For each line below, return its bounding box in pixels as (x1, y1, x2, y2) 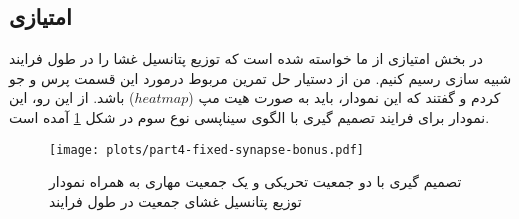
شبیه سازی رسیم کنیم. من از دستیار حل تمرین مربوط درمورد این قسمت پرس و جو (9, 67, 512, 88)
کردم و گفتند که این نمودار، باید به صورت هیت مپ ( (188, 87, 501, 108)
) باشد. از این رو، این (9, 87, 135, 108)
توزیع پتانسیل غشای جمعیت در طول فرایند (49, 190, 302, 211)
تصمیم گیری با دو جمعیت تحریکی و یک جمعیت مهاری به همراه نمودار (49, 171, 462, 192)
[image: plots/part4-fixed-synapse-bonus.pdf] (49, 142, 364, 157)
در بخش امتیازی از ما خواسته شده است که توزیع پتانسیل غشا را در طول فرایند (9, 48, 484, 69)
